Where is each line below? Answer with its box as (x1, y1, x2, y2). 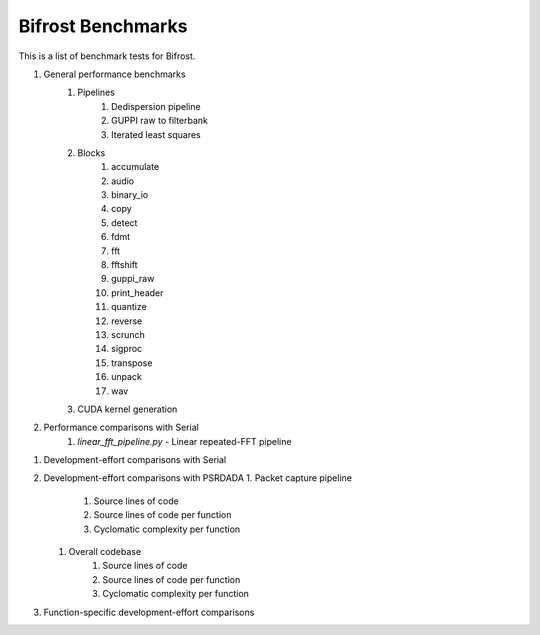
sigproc (111, 343, 143, 355)
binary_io (111, 189, 149, 201)
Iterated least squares (111, 128, 201, 140)
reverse (111, 315, 143, 327)
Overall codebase (68, 546, 142, 558)
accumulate (111, 161, 160, 173)
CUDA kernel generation (77, 403, 178, 415)
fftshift (111, 259, 139, 271)
